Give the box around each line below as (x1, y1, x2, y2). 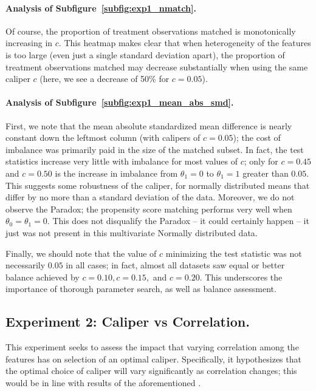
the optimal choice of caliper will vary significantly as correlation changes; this (5, 364, 297, 377)
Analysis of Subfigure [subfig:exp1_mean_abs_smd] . (5, 96, 234, 109)
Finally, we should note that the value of (5, 246, 157, 259)
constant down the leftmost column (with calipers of (5, 131, 201, 144)
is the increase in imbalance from (55, 166, 178, 179)
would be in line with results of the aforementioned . (5, 376, 201, 389)
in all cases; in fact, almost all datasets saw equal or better (66, 259, 285, 271)
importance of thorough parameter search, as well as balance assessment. (5, 282, 276, 295)
